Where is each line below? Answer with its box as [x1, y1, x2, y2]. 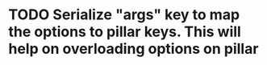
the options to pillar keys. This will [8, 22, 242, 41]
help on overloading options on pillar [8, 40, 259, 58]
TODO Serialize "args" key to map [8, 6, 240, 24]
